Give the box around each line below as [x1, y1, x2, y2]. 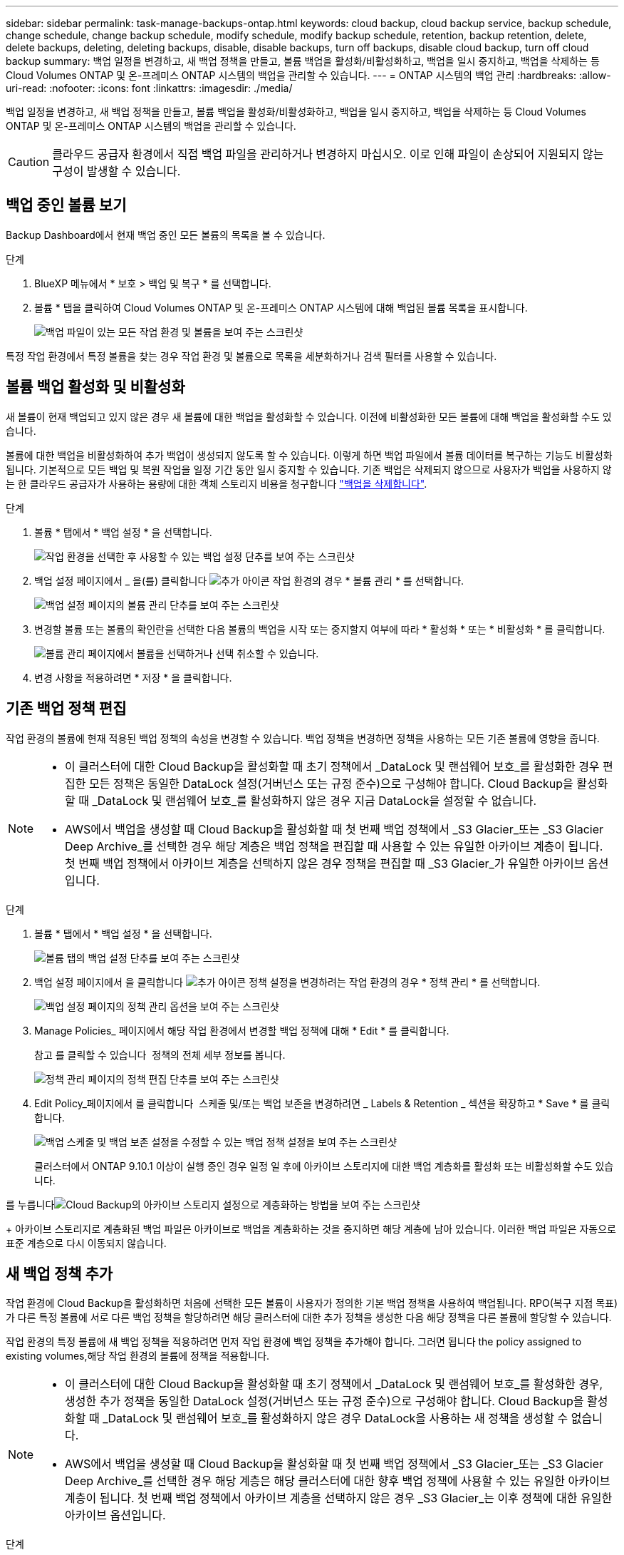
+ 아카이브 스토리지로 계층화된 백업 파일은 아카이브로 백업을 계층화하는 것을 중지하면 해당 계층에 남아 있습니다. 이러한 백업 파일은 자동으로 [6, 1222, 616, 1235]
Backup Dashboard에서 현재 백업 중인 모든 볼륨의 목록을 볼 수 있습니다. [6, 228, 326, 241]
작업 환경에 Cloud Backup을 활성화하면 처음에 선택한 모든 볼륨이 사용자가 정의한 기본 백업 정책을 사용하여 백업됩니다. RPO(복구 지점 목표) [6, 1297, 618, 1310]
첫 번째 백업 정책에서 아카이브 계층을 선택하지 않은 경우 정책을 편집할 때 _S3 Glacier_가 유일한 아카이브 [65, 856, 585, 871]
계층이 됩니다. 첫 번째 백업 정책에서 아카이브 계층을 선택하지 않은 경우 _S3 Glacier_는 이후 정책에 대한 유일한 [65, 1491, 613, 1506]
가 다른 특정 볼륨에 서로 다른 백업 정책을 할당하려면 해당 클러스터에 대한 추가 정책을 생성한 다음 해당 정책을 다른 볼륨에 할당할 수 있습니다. [6, 1311, 612, 1324]
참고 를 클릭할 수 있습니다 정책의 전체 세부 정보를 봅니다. [34, 1048, 286, 1061]
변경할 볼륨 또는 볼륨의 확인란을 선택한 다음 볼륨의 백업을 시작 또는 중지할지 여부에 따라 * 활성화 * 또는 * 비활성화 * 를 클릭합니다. [34, 622, 605, 635]
